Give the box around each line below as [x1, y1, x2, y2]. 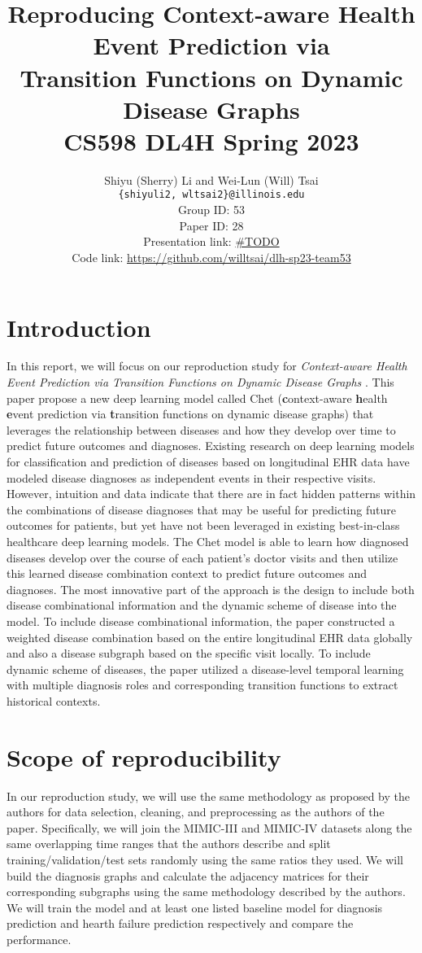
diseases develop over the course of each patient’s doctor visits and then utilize [7, 549, 398, 566]
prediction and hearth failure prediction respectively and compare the [7, 915, 354, 932]
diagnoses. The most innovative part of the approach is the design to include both [7, 580, 415, 597]
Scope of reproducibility [7, 740, 281, 773]
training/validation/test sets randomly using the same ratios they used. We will [7, 851, 403, 868]
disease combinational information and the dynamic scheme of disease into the [7, 597, 397, 614]
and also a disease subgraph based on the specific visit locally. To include [7, 645, 371, 662]
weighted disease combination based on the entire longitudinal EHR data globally [7, 628, 413, 645]
